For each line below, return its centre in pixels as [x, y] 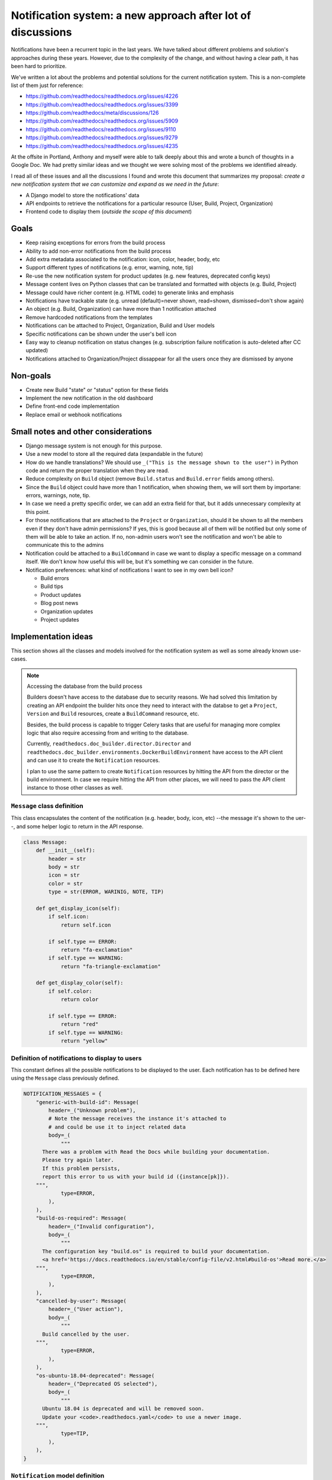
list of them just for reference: [47, 85]
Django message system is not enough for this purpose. [94, 445]
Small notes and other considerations [81, 431]
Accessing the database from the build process [85, 686]
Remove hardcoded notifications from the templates [89, 317]
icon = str [64, 875]
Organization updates [67, 611]
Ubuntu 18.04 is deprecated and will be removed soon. [123, 1409]
